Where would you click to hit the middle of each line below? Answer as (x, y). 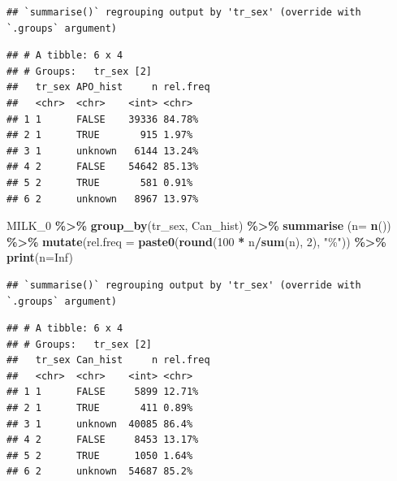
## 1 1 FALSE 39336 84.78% (103, 119)
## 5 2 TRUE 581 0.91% (100, 182)
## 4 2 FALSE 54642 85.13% (103, 167)
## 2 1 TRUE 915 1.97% (100, 135)
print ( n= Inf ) (40, 257)
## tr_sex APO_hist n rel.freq (108, 87)
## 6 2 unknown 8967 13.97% (103, 199)
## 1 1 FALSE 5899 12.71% (103, 392)
